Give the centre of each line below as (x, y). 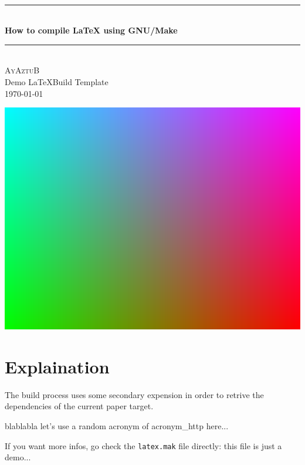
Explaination (57, 366)
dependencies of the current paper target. (79, 406)
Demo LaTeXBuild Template (57, 81)
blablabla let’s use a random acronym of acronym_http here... (117, 426)
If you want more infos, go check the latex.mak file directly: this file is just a (143, 445)
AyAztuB (22, 70)
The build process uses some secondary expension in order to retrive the (134, 394)
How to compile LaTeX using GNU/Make (91, 30)
